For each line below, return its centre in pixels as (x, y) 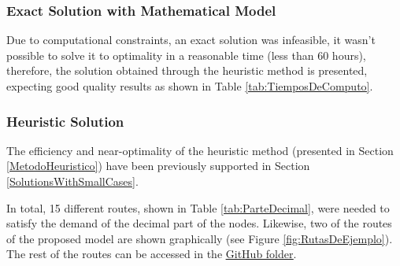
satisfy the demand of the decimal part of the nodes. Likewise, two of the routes (199, 223)
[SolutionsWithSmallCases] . (72, 181)
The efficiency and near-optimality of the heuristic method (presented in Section (200, 150)
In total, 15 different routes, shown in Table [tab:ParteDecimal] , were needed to (198, 207)
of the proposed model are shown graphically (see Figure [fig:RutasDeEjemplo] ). (200, 238)
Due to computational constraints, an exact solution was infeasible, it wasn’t (191, 40)
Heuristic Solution (65, 121)
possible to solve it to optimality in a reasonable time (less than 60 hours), (186, 55)
